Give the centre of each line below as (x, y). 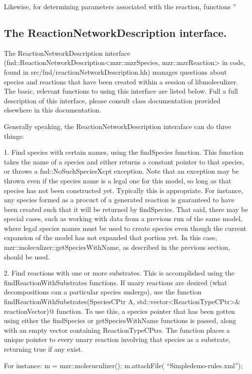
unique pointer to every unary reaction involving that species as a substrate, (117, 339)
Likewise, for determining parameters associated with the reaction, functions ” (120, 6)
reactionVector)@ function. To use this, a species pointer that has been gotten (119, 311)
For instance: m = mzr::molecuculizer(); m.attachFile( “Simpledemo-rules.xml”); (123, 365)
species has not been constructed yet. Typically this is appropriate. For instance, (124, 190)
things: (14, 136)
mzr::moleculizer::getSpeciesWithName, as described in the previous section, (117, 247)
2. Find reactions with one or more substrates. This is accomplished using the (119, 273)
